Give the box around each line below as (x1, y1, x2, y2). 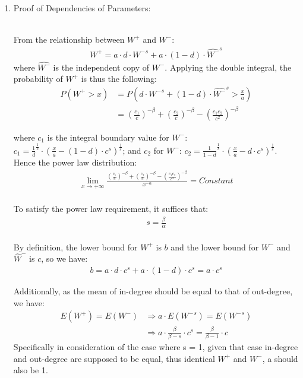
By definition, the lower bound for (13, 240, 138, 253)
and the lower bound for (171, 240, 259, 253)
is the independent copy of (53, 61, 150, 73)
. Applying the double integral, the (165, 61, 292, 73)
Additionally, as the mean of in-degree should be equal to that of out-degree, (13, 285, 293, 297)
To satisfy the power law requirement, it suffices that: (13, 202, 209, 215)
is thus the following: (81, 72, 157, 85)
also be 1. (13, 364, 48, 376)
